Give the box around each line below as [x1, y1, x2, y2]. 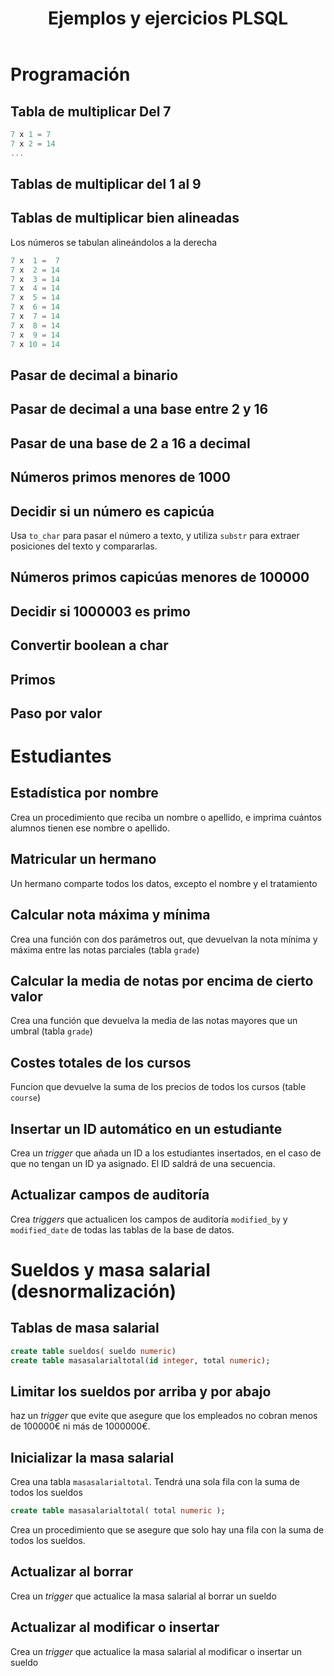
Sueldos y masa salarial [10, 1258, 211, 1281]
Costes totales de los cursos [10, 1054, 192, 1071]
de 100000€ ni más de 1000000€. [10, 1420, 151, 1432]
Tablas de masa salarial [10, 1320, 160, 1337]
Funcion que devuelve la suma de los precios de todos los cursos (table [10, 1081, 307, 1093]
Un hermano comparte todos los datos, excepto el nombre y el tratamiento [10, 877, 318, 889]
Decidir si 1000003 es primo [10, 603, 191, 620]
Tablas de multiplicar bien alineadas [10, 210, 240, 227]
